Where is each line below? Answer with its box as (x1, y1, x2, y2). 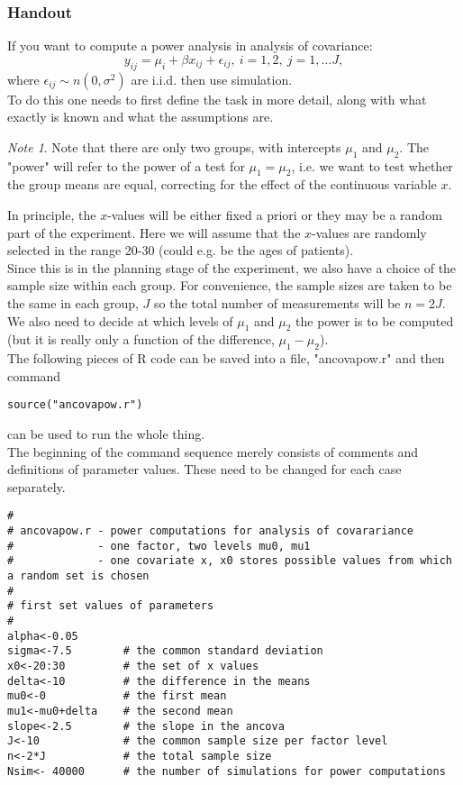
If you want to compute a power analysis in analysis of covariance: (7, 36, 373, 55)
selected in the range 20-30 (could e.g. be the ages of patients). (7, 241, 354, 260)
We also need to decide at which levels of (7, 311, 233, 330)
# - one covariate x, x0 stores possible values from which (7, 554, 452, 568)
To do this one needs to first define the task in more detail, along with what (7, 89, 427, 108)
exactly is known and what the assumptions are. (7, 107, 274, 126)
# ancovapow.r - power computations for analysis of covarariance (7, 525, 414, 538)
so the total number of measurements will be (154, 293, 401, 312)
